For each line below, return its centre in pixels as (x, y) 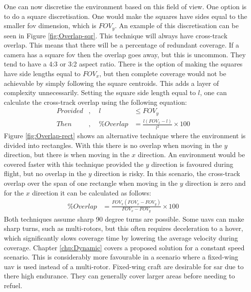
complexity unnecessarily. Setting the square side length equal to (100, 92)
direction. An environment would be (191, 154)
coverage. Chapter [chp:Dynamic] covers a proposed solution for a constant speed (124, 247)
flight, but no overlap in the (45, 173)
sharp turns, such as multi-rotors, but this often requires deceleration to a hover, (124, 228)
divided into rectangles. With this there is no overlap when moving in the (113, 145)
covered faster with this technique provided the (74, 164)
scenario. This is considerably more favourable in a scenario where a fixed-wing (121, 257)
